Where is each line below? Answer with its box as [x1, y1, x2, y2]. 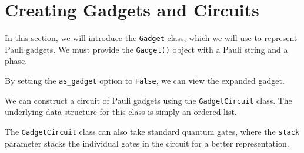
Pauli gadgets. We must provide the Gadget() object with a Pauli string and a [5, 43, 288, 55]
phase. [5, 55, 28, 67]
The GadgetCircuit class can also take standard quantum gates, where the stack [5, 125, 300, 137]
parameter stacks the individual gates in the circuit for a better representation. [5, 137, 289, 149]
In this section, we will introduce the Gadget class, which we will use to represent [5, 32, 298, 44]
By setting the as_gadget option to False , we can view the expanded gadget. [5, 74, 285, 87]
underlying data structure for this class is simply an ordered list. [5, 106, 237, 118]
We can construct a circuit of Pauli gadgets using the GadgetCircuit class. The [5, 94, 292, 106]
